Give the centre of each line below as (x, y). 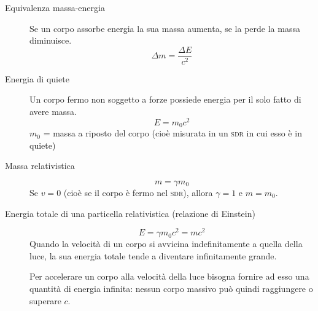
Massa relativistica (40, 166)
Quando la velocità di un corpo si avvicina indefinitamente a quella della (166, 244)
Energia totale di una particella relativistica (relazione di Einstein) (130, 213)
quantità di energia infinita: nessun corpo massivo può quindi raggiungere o (171, 288)
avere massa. (53, 112)
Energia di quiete (37, 78)
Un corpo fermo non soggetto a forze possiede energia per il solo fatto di (165, 99)
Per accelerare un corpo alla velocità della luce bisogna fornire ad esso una (169, 276)
